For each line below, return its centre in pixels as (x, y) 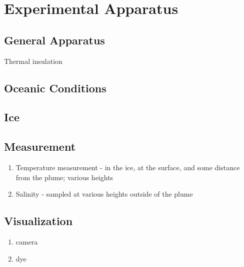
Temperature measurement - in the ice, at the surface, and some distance (128, 167)
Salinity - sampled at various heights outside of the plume (104, 194)
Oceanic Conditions (55, 88)
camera (27, 241)
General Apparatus (54, 40)
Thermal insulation (33, 61)
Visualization (38, 221)
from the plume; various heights (64, 177)
